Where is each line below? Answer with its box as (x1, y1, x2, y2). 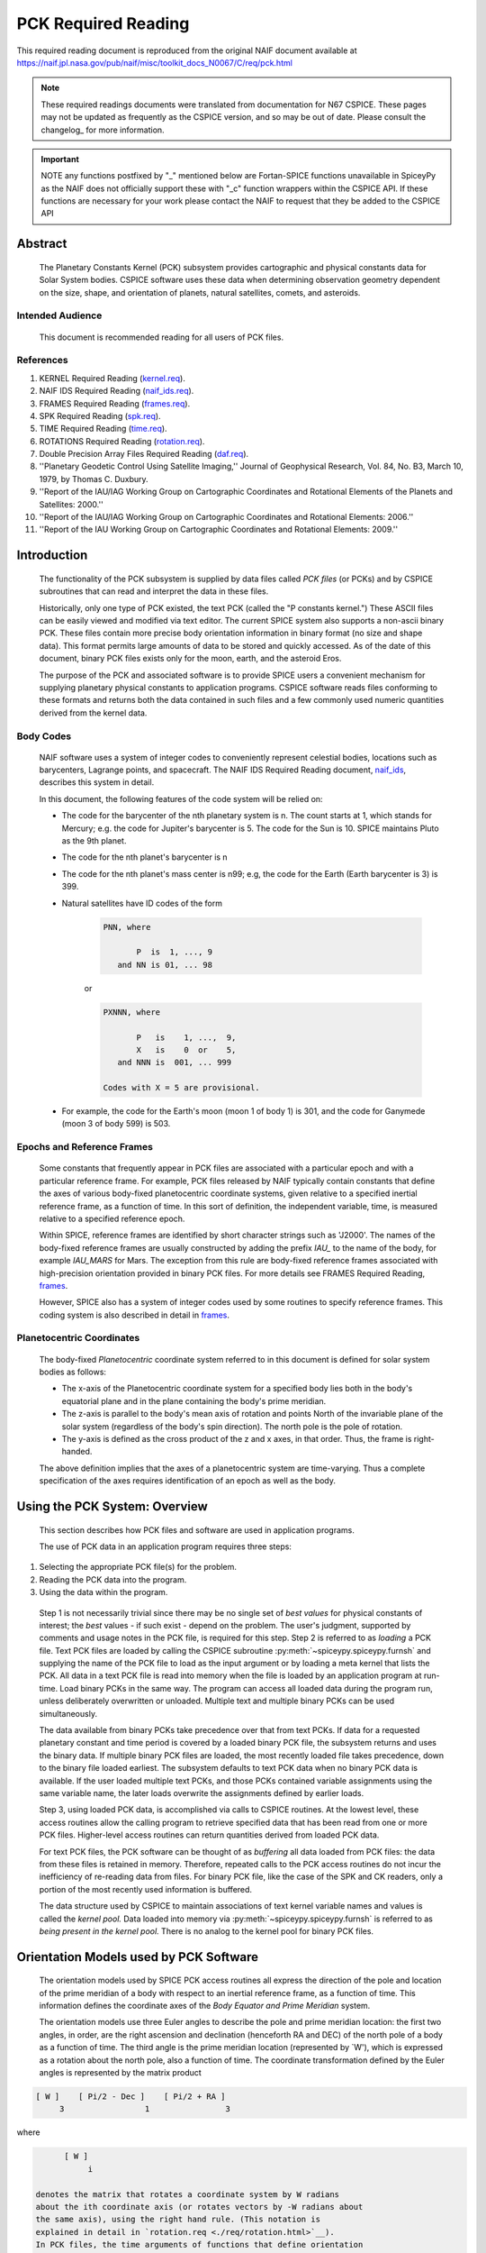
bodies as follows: (39, 1366, 107, 1378)
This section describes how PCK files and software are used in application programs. (39, 1524, 355, 1536)
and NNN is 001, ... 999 (117, 1057, 232, 1068)
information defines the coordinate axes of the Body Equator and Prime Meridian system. (39, 2001, 371, 2011)
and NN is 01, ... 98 (117, 960, 213, 970)
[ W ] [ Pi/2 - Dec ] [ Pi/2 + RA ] (35, 2092, 226, 2102)
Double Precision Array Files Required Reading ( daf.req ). (39, 449, 249, 460)
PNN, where (103, 922, 151, 932)
